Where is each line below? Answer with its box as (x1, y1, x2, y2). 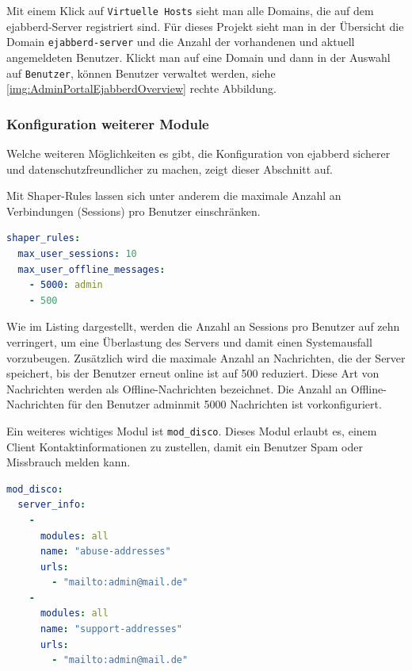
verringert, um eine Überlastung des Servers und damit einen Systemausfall (6, 333, 372, 350)
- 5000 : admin (29, 279, 103, 291)
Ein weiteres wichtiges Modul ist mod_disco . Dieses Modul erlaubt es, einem (6, 422, 377, 439)
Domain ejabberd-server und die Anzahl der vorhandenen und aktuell (6, 33, 355, 50)
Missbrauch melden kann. (6, 454, 131, 470)
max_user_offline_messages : (17, 263, 166, 275)
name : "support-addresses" (40, 623, 182, 635)
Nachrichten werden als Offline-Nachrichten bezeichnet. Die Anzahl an (6, 380, 348, 397)
